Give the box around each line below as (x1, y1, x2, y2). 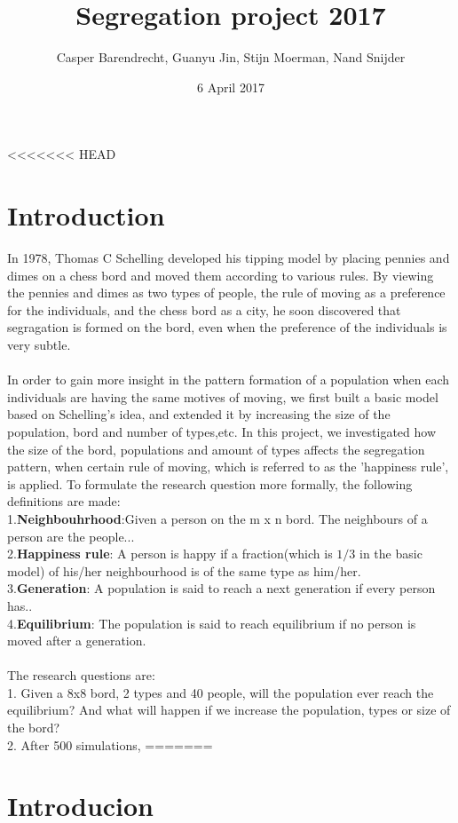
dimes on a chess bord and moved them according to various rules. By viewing (7, 265, 434, 284)
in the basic (359, 544, 422, 563)
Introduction (7, 197, 165, 233)
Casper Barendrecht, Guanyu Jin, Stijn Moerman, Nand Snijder (56, 48, 406, 67)
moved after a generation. (7, 631, 146, 650)
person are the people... (7, 526, 135, 545)
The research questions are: (7, 666, 155, 685)
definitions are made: (7, 492, 121, 510)
